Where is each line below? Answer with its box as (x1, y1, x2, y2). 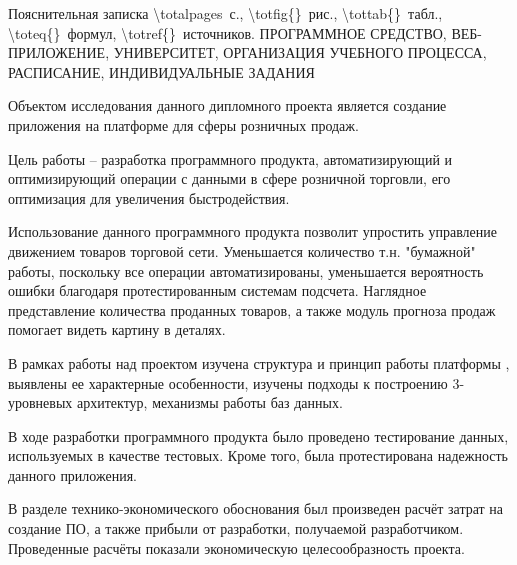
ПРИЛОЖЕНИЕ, (8, 42, 110, 63)
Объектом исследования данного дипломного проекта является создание (8, 95, 447, 116)
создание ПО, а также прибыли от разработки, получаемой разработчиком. (8, 518, 464, 539)
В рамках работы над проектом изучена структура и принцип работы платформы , (8, 352, 510, 373)
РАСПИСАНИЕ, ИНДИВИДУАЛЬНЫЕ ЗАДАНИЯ (8, 61, 315, 82)
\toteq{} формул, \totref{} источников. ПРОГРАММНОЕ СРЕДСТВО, (8, 22, 447, 43)
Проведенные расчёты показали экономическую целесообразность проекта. (8, 537, 465, 558)
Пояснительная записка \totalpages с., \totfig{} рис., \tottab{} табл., (8, 3, 443, 23)
